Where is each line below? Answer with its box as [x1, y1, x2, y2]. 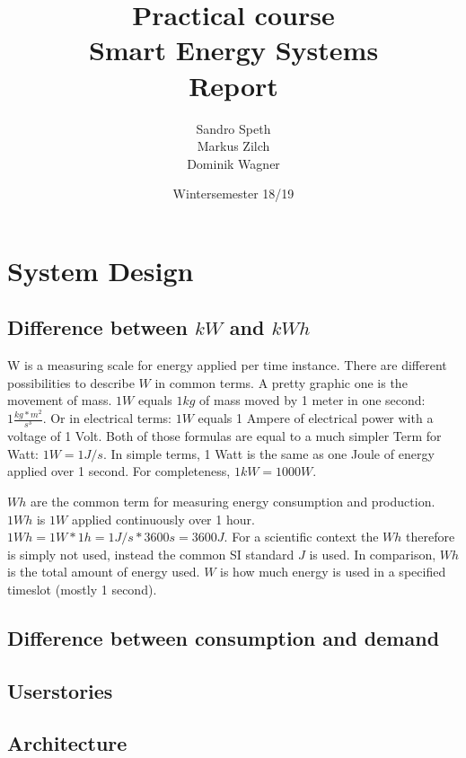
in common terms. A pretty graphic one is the [154, 373, 408, 392]
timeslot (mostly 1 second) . [7, 579, 157, 598]
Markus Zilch [197, 137, 270, 155]
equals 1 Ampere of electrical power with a [198, 409, 434, 427]
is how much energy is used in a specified [220, 562, 446, 581]
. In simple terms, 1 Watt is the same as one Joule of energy [102, 444, 435, 463]
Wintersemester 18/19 [172, 184, 295, 203]
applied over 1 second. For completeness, [7, 462, 231, 480]
